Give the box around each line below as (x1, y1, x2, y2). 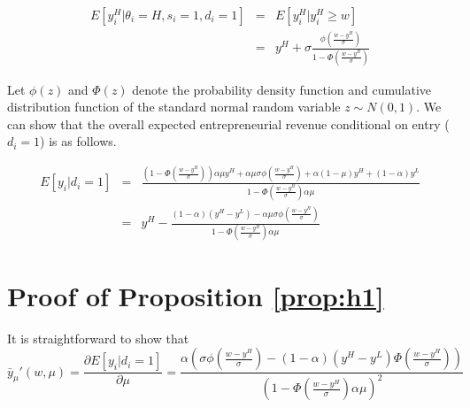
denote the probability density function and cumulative (132, 80, 432, 98)
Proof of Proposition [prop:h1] (7, 277, 384, 313)
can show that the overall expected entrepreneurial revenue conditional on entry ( (7, 114, 450, 133)
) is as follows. (40, 132, 117, 150)
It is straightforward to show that (7, 328, 189, 347)
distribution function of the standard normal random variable (7, 97, 341, 116)
